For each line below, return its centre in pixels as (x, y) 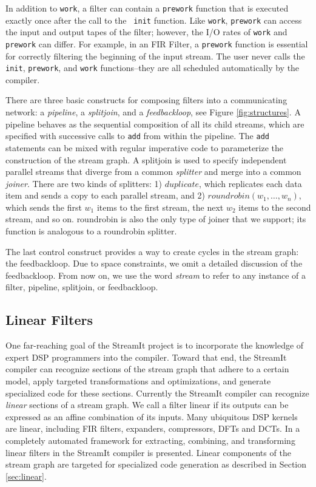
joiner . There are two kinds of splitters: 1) (84, 183)
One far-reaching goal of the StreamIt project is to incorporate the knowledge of (155, 345)
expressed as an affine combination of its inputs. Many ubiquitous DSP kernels (152, 416)
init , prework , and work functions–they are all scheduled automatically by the (153, 68)
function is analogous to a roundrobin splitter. (91, 231)
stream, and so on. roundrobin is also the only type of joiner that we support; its (156, 219)
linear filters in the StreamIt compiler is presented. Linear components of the (148, 452)
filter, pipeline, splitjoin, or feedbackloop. (82, 287)
